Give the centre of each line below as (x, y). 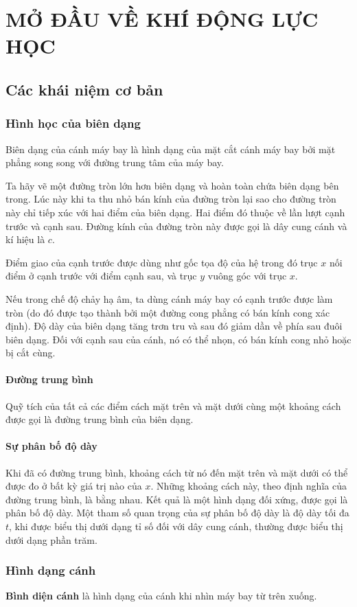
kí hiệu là (25, 239)
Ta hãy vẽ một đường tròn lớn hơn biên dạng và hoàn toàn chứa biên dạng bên (172, 185)
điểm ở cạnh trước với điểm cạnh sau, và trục (101, 276)
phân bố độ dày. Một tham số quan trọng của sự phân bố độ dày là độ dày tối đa (177, 513)
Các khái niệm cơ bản (84, 89)
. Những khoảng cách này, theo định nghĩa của (249, 486)
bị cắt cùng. (31, 353)
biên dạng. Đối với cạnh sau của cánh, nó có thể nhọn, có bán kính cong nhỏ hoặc (178, 339)
